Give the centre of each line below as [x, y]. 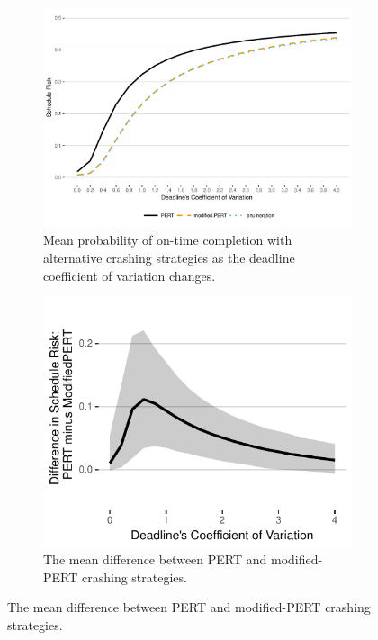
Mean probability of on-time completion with [168, 240]
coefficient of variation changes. [130, 275]
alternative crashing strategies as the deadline [169, 258]
